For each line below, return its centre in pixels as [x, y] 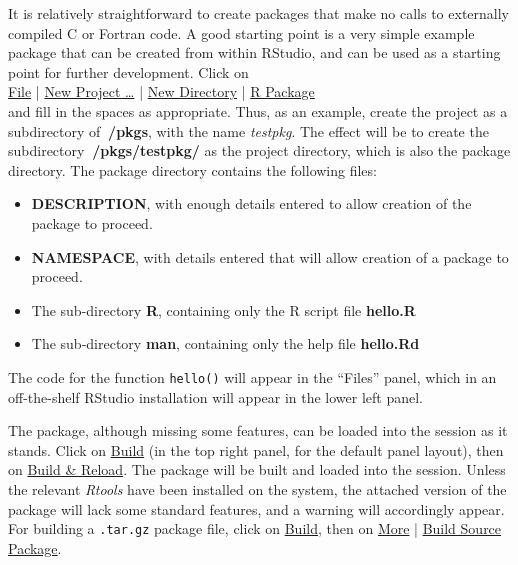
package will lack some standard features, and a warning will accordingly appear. [256, 508]
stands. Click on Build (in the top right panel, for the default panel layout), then [256, 449]
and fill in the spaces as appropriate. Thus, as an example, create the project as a [258, 110]
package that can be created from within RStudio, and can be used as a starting [254, 52]
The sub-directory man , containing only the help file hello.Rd [225, 343]
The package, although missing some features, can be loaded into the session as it [258, 430]
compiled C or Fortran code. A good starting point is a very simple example [241, 32]
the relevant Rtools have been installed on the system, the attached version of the [257, 488]
